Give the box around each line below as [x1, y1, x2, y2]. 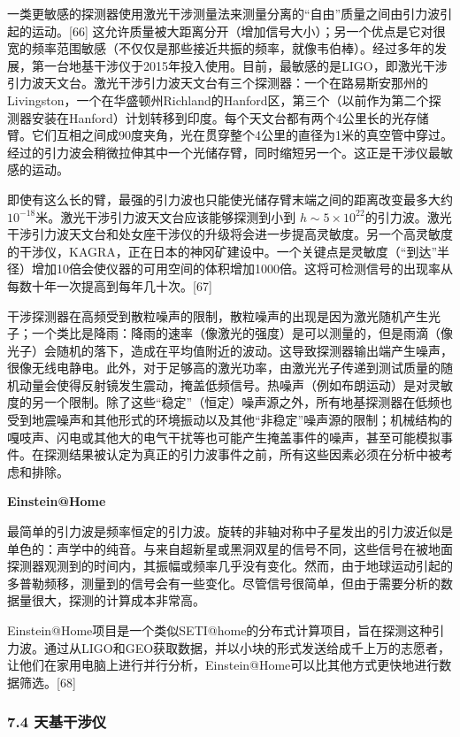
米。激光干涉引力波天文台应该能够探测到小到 [35, 207, 296, 226]
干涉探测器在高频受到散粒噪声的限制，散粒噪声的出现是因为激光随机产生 [7, 306, 428, 325]
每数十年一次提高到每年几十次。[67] [7, 276, 212, 295]
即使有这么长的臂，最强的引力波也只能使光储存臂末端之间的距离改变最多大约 [7, 189, 453, 208]
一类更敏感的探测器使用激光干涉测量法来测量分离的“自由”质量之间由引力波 [7, 4, 441, 22]
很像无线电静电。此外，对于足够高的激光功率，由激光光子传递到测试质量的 [7, 358, 441, 377]
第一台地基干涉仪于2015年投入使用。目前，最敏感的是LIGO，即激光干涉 [31, 56, 448, 74]
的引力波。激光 [364, 207, 452, 226]
